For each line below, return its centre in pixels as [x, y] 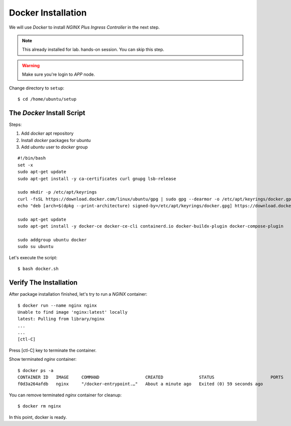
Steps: [15, 124]
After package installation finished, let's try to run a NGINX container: [78, 294]
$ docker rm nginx [40, 406]
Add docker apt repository [47, 133]
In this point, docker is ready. [38, 417]
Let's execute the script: [33, 257]
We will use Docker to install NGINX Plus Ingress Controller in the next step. [84, 27]
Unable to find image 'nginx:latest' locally [73, 312]
